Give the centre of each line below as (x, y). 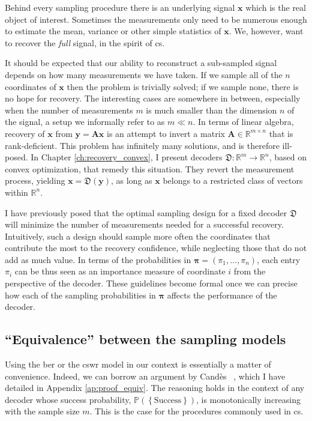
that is (281, 133)
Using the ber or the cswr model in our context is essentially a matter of (138, 364)
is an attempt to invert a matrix (166, 133)
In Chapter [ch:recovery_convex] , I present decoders (127, 157)
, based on (288, 157)
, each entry (279, 259)
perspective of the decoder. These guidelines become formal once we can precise (151, 283)
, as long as (131, 180)
